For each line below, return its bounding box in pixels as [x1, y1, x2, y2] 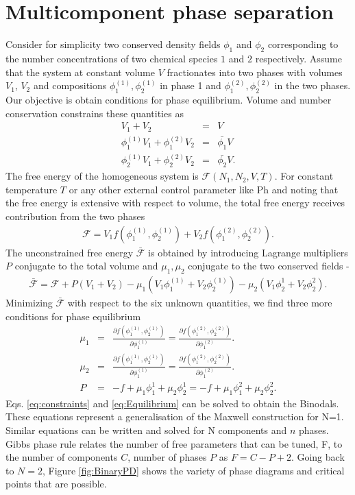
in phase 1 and [160, 78, 221, 93]
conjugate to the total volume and [14, 258, 158, 273]
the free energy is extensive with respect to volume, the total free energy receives [5, 195, 345, 210]
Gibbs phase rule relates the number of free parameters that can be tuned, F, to [5, 436, 343, 450]
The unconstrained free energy [5, 245, 134, 259]
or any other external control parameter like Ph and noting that [69, 182, 339, 196]
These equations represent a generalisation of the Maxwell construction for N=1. [5, 409, 344, 424]
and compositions [33, 78, 107, 93]
